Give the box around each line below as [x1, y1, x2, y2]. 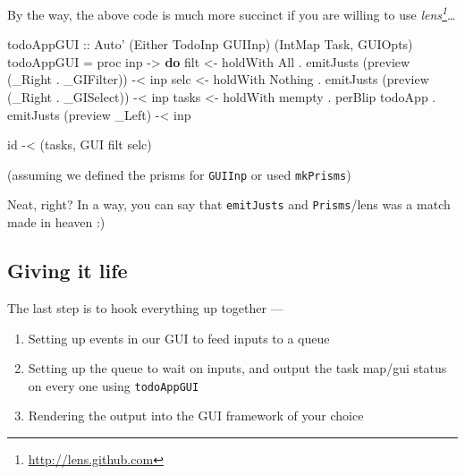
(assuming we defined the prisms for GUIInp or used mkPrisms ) [7, 165, 351, 183]
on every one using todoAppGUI [28, 376, 199, 394]
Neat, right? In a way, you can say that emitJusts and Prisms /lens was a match [7, 195, 451, 214]
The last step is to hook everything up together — [7, 298, 283, 317]
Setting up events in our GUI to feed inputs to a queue [28, 328, 330, 347]
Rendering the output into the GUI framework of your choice [28, 406, 364, 425]
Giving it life [7, 257, 128, 284]
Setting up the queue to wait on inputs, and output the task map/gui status [28, 359, 447, 377]
